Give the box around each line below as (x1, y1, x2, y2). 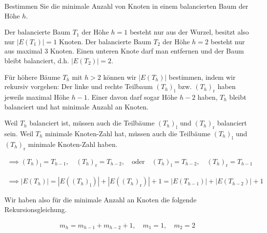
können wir (103, 72, 137, 82)
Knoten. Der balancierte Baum (59, 36, 151, 46)
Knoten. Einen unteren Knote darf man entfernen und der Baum (50, 46, 244, 56)
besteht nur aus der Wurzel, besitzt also (129, 27, 249, 37)
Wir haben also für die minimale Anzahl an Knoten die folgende (4, 195, 197, 205)
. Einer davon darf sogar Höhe (87, 91, 178, 102)
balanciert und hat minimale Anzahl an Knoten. (4, 101, 149, 111)
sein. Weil (4, 128, 34, 138)
